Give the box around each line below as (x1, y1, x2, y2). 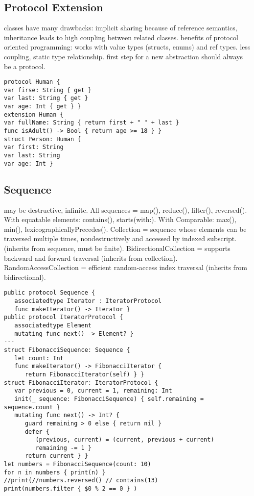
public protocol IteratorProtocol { (4, 314, 123, 321)
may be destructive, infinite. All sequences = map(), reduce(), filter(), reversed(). (4, 204, 247, 215)
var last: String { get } (4, 95, 88, 102)
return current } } (24, 452, 88, 460)
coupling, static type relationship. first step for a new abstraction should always (4, 51, 243, 61)
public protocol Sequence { (4, 289, 95, 297)
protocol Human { (4, 78, 60, 86)
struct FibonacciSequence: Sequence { (4, 346, 130, 353)
